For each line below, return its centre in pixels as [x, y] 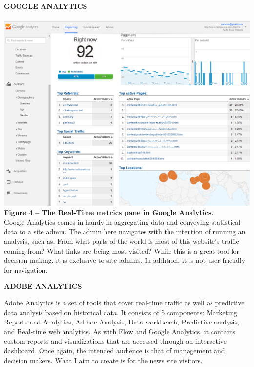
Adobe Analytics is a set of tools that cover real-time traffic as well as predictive [124, 303]
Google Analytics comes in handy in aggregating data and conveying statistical [122, 222]
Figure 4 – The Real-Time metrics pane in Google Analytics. [109, 212]
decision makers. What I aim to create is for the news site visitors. [103, 360]
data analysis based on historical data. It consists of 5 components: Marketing [121, 312]
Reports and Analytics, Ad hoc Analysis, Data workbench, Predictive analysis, [122, 322]
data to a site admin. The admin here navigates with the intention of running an [125, 231]
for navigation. [26, 270]
